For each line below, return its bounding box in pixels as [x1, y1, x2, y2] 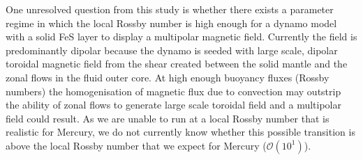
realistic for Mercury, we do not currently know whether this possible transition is [6, 125, 355, 139]
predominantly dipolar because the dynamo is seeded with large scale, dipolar [6, 42, 338, 57]
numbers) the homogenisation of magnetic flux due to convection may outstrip [6, 83, 341, 98]
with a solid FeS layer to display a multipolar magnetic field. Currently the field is [6, 29, 357, 44]
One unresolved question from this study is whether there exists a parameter [6, 2, 334, 16]
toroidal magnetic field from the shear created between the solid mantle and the [6, 56, 348, 71]
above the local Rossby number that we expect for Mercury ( [6, 138, 267, 152]
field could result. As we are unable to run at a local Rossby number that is [6, 111, 329, 125]
